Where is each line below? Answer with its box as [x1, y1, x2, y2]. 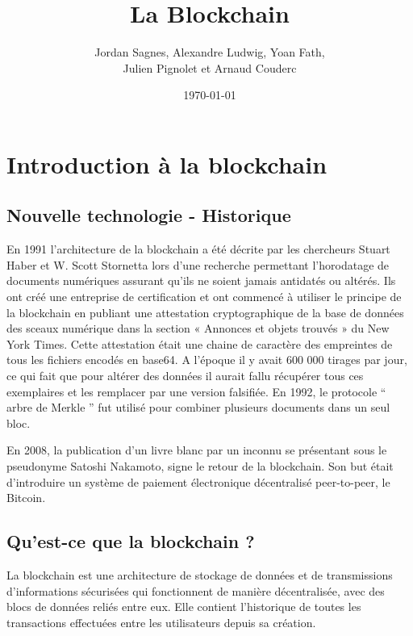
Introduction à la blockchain [6, 147, 327, 180]
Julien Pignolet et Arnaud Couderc [123, 59, 297, 76]
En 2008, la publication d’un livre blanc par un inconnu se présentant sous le [6, 441, 387, 458]
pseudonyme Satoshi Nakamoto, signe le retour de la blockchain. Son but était [6, 458, 394, 475]
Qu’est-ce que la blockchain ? [6, 529, 255, 554]
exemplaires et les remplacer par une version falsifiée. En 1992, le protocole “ [6, 383, 386, 400]
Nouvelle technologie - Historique [6, 203, 291, 228]
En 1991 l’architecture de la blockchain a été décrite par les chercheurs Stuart [6, 241, 390, 257]
